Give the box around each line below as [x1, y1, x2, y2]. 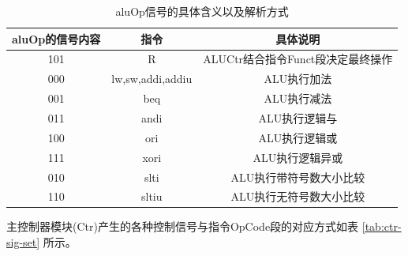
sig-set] [6, 234, 40, 250]
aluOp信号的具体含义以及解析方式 [115, 3, 289, 19]
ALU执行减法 [264, 90, 332, 107]
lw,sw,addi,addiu [111, 70, 193, 87]
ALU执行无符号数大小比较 [230, 188, 365, 205]
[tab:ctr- [361, 218, 402, 235]
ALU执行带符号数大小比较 [230, 168, 365, 185]
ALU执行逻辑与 [258, 109, 338, 126]
